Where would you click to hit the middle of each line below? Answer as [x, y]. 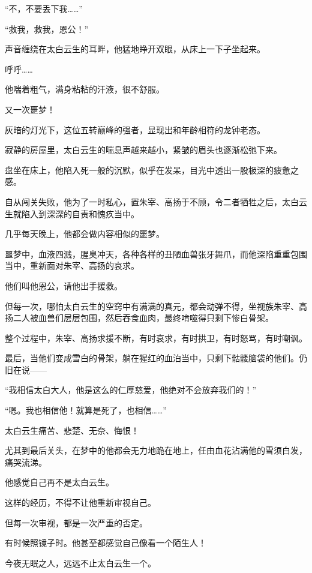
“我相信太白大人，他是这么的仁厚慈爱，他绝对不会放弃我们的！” [131, 390]
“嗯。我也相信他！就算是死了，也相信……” [86, 410]
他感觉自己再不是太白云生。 [59, 482]
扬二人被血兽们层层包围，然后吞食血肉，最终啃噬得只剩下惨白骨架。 [139, 318]
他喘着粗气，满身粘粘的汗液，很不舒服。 [85, 89]
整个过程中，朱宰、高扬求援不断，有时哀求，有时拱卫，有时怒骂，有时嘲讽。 [156, 337]
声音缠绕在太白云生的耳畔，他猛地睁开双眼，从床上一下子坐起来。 [135, 49]
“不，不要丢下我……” [44, 8]
